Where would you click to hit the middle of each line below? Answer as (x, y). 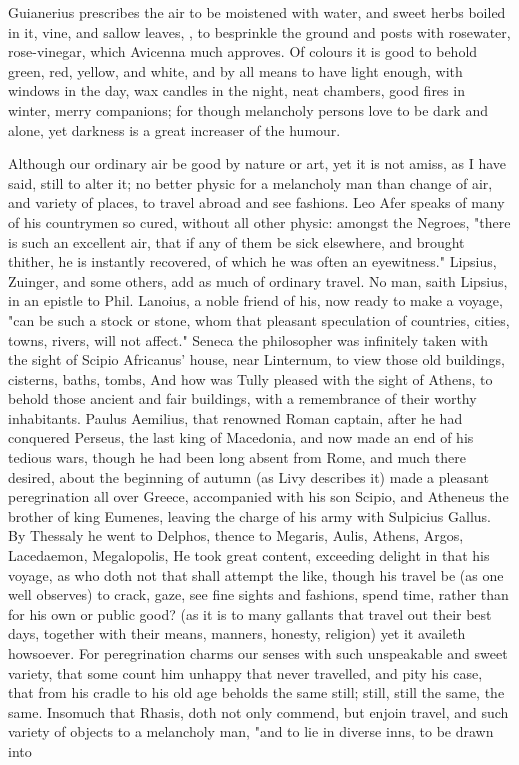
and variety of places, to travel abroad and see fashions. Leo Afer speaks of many (256, 202)
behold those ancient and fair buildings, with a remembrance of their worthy (242, 398)
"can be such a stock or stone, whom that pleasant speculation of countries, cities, (259, 319)
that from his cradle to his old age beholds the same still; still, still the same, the (256, 692)
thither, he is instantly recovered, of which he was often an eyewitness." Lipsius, (252, 261)
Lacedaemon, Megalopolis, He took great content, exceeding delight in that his (249, 555)
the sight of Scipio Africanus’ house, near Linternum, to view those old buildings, (256, 359)
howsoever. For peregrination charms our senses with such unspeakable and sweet (258, 653)
